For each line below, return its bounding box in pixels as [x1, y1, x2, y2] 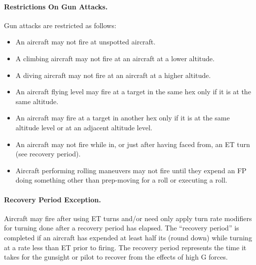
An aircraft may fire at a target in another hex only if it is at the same [15, 113, 230, 123]
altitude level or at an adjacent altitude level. [15, 122, 152, 132]
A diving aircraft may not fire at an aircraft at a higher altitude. [15, 70, 211, 80]
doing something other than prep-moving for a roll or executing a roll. [15, 175, 227, 185]
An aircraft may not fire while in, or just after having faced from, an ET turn [15, 139, 250, 149]
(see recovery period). [15, 149, 81, 159]
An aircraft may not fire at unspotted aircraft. [15, 37, 156, 47]
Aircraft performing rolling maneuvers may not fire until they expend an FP [15, 165, 247, 175]
